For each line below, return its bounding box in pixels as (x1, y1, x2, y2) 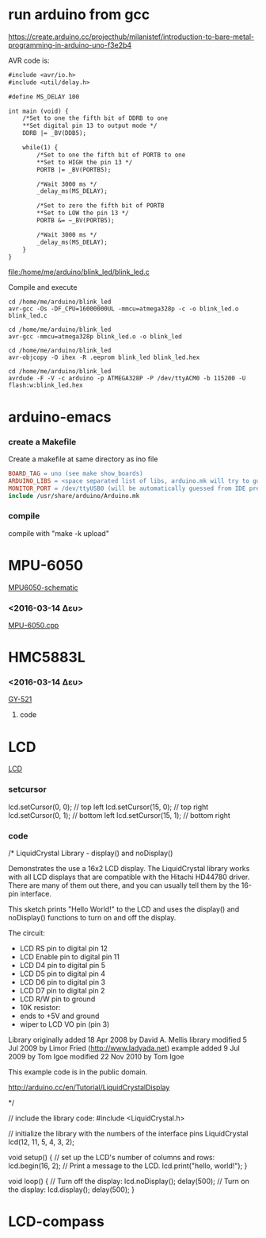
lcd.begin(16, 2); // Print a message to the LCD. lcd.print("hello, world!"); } (8, 1161, 248, 1171)
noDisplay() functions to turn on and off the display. (8, 912, 177, 922)
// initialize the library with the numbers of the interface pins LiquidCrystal (8, 1128, 249, 1138)
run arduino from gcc (8, 6, 150, 24)
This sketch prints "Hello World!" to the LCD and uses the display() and (8, 904, 240, 914)
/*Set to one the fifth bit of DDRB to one (22, 114, 169, 122)
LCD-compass (8, 1213, 104, 1231)
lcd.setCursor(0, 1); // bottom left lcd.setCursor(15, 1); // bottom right (8, 810, 231, 820)
